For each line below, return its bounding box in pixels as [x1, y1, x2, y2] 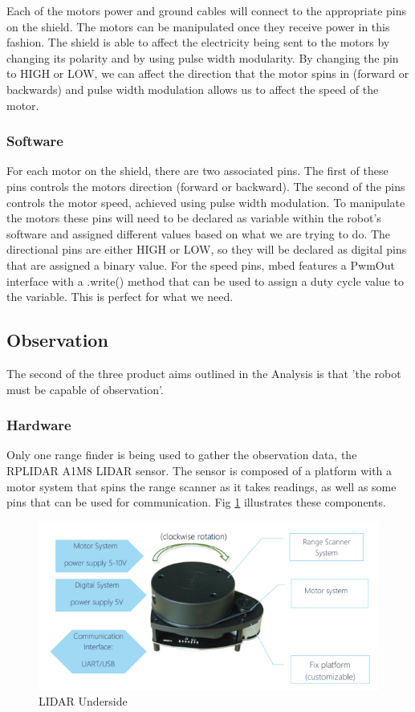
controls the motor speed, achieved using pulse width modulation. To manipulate [6, 193, 405, 210]
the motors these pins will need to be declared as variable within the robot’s [6, 210, 381, 226]
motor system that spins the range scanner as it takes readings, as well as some [6, 478, 397, 494]
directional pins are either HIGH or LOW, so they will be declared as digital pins [6, 241, 407, 258]
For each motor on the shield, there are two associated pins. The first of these [6, 162, 389, 179]
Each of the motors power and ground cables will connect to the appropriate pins [6, 2, 407, 18]
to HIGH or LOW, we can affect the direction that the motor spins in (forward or [6, 65, 409, 82]
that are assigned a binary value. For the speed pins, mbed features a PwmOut [6, 256, 395, 273]
